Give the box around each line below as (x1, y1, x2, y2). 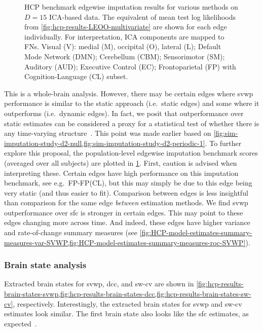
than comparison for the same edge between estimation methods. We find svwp (4, 197, 248, 208)
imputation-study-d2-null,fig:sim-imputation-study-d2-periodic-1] (4, 137, 205, 148)
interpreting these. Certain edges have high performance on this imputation (4, 167, 239, 178)
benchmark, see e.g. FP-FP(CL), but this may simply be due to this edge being (4, 177, 252, 188)
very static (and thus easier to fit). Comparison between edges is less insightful (4, 187, 248, 198)
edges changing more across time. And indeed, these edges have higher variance (4, 217, 250, 228)
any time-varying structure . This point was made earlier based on (4, 128, 211, 138)
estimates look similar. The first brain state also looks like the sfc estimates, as (4, 308, 249, 319)
